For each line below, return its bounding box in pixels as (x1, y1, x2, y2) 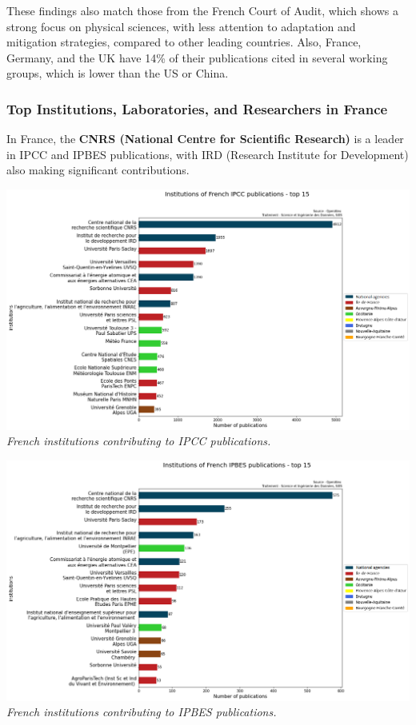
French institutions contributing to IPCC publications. (6, 432, 271, 449)
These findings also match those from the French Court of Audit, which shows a (6, 2, 398, 18)
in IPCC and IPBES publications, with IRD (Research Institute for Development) (6, 145, 409, 162)
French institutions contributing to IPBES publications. (6, 703, 277, 720)
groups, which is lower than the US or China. (6, 65, 229, 82)
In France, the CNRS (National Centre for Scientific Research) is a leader (6, 130, 404, 147)
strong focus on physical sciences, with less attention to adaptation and (6, 18, 356, 34)
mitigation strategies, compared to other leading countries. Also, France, (6, 34, 362, 50)
